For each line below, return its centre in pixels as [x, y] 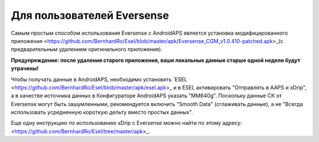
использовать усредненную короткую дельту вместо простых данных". [102, 113]
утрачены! [25, 68]
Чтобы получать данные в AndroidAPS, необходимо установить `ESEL [99, 79]
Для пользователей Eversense [90, 15]
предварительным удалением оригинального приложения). [87, 49]
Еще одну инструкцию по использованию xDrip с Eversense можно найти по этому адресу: [126, 123]
